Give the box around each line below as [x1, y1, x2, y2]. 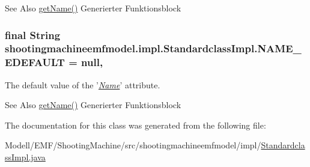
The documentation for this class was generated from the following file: [5, 118, 266, 131]
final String [5, 27, 61, 42]
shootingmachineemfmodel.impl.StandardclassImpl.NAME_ [5, 41, 302, 56]
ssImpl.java [5, 151, 46, 163]
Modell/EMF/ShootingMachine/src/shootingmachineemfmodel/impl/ [5, 139, 261, 151]
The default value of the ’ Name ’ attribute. [5, 78, 160, 91]
